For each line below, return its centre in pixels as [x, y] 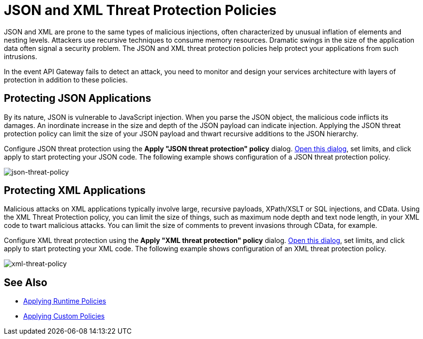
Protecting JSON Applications [78, 98]
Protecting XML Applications [75, 191]
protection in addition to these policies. [66, 80]
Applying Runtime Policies [65, 301]
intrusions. [21, 56]
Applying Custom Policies [64, 316]
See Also [26, 282]
